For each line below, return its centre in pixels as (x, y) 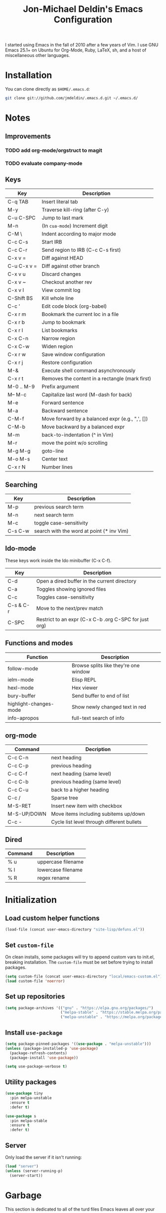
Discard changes (62, 274)
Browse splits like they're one (105, 665)
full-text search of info (98, 718)
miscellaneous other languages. (38, 55)
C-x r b (16, 323)
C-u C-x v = (22, 266)
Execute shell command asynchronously (89, 371)
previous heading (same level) (86, 782)
